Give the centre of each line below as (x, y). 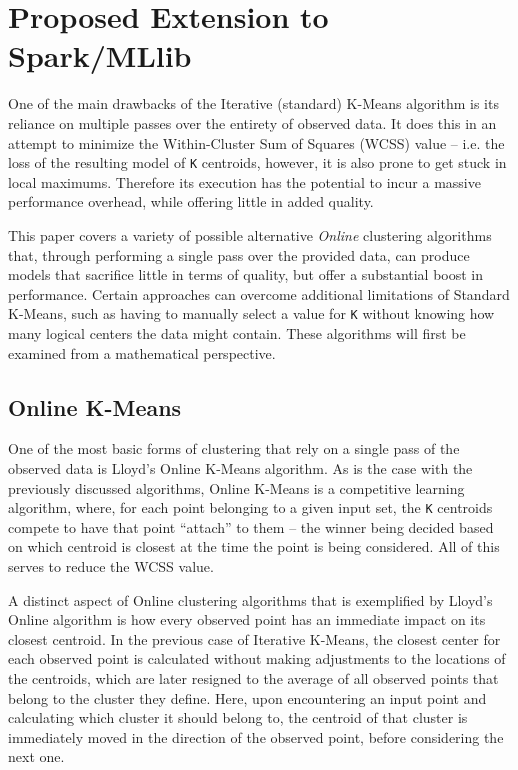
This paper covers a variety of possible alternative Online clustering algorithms (250, 234)
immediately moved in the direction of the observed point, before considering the (256, 736)
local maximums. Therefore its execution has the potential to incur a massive (244, 181)
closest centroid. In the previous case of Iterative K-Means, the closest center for (254, 638)
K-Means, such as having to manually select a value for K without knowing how (251, 313)
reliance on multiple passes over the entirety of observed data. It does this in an (252, 122)
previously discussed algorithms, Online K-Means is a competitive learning (236, 487)
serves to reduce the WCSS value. (111, 565)
